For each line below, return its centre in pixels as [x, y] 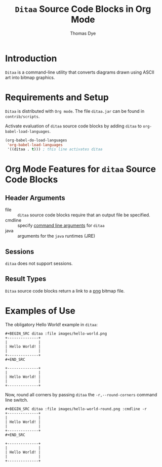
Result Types [26, 279]
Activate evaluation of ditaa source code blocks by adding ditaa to [74, 126]
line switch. [17, 400]
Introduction [31, 58]
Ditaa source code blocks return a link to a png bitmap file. [65, 291]
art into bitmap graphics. [30, 77]
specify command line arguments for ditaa [61, 225]
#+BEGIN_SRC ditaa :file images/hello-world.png [56, 334]
